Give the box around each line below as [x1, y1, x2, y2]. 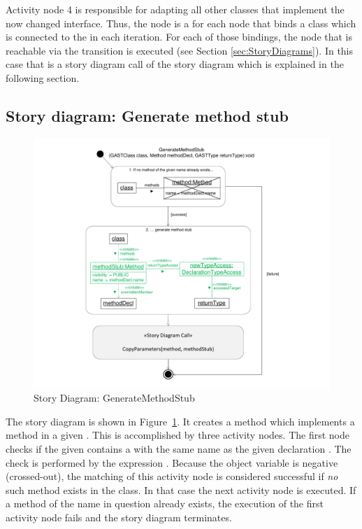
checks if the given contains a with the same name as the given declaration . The [6, 442, 352, 456]
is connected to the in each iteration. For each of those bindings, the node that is [6, 29, 353, 44]
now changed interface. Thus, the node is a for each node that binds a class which [6, 15, 356, 30]
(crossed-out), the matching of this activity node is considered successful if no [6, 469, 338, 484]
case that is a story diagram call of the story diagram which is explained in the [6, 57, 344, 71]
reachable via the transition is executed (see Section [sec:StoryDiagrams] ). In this [6, 43, 354, 57]
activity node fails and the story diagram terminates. [6, 510, 232, 525]
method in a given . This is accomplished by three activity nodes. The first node [6, 428, 349, 442]
